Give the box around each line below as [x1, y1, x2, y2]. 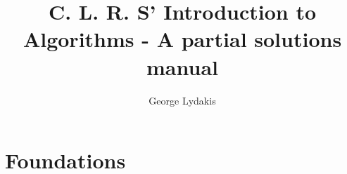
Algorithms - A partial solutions [23, 25, 342, 53]
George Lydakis [149, 93, 216, 107]
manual [146, 52, 218, 81]
